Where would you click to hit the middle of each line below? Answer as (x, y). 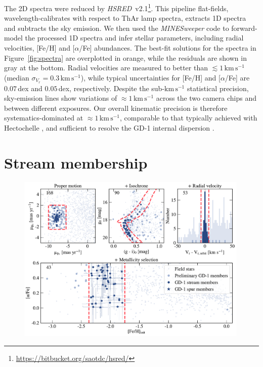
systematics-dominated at (44, 118)
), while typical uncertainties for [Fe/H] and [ (150, 77)
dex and (30, 88)
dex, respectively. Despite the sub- (112, 88)
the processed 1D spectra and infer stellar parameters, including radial (134, 38)
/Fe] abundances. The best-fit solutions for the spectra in (168, 48)
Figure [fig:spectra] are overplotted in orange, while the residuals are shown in (125, 57)
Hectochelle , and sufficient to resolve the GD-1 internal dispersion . (109, 128)
